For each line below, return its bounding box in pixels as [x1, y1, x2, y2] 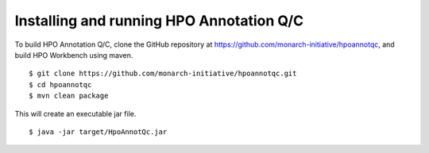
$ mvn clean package [29, 91, 109, 101]
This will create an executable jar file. [14, 109, 137, 118]
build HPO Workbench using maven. [14, 50, 133, 59]
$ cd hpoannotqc [29, 80, 92, 89]
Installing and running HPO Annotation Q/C [14, 12, 304, 29]
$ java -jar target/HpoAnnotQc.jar [29, 127, 168, 136]
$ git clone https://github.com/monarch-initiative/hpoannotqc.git [29, 69, 297, 78]
